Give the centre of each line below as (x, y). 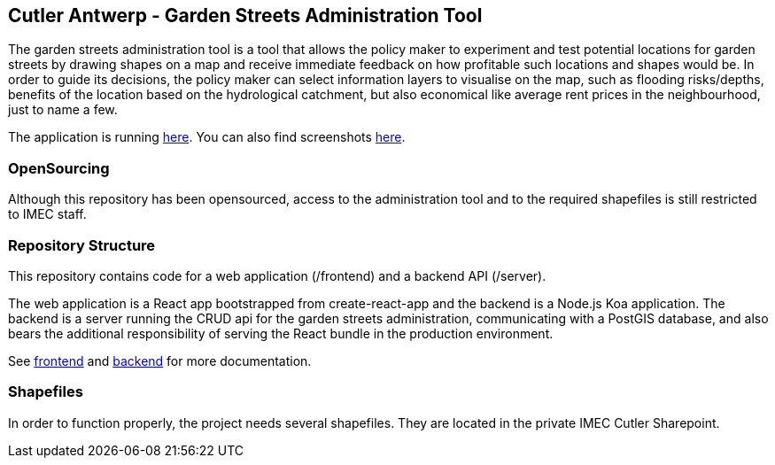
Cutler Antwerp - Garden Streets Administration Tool (245, 15)
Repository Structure (82, 245)
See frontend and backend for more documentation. (160, 360)
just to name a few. (63, 110)
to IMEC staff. (47, 214)
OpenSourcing (59, 168)
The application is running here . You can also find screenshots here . (207, 137)
